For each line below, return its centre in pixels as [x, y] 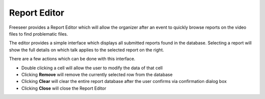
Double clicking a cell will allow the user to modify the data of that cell [92, 68]
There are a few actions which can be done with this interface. [72, 59]
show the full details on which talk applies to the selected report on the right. [87, 50]
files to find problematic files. [39, 34]
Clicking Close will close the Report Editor [64, 88]
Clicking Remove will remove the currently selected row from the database [97, 74]
